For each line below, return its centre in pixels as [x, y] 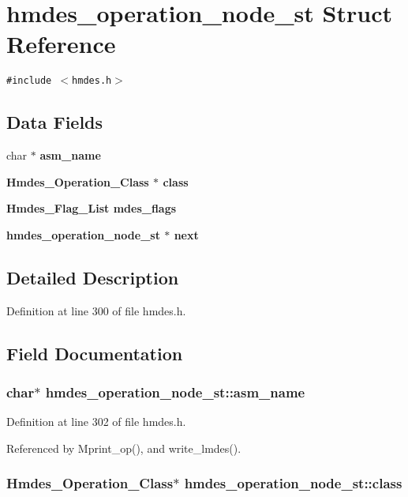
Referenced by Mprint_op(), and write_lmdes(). [124, 448]
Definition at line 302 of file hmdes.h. [96, 422]
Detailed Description [93, 277]
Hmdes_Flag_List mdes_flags [92, 208]
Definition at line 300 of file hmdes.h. [96, 310]
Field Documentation [95, 353]
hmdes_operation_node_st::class [293, 483]
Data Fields [55, 122]
